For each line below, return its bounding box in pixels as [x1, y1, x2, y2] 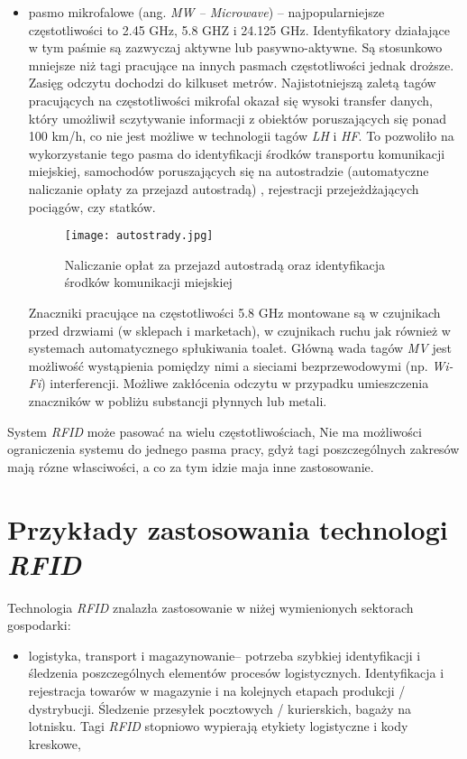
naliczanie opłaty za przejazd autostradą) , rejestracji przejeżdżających [28, 179, 419, 198]
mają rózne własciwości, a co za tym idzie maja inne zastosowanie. [7, 457, 374, 476]
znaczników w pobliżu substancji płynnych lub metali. [28, 391, 327, 410]
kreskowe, [28, 734, 81, 753]
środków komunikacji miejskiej [64, 273, 233, 292]
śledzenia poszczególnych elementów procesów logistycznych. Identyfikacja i [28, 663, 444, 682]
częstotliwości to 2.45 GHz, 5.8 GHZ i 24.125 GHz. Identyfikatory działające [28, 20, 450, 39]
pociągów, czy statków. [28, 197, 156, 216]
